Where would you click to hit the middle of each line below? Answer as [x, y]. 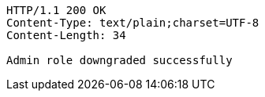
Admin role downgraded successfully [119, 60]
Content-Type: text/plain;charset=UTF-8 [133, 23]
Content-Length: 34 [66, 35]
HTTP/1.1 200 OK [56, 10]
